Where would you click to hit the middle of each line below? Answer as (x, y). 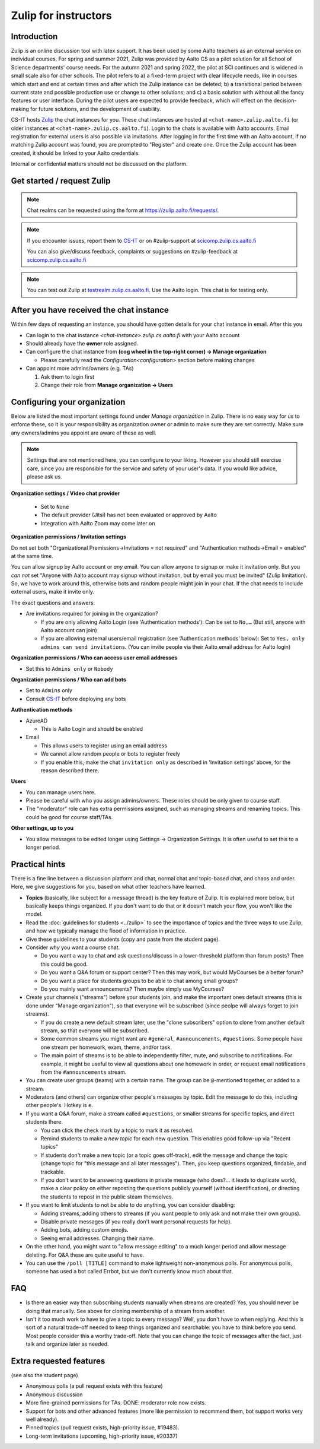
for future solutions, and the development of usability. (95, 109)
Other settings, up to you (42, 828)
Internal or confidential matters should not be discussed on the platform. (99, 164)
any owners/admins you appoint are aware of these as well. (84, 433)
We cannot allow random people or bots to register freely (110, 754)
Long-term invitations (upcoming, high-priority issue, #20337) (102, 1436)
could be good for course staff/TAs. (69, 817)
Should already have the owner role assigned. (82, 343)
